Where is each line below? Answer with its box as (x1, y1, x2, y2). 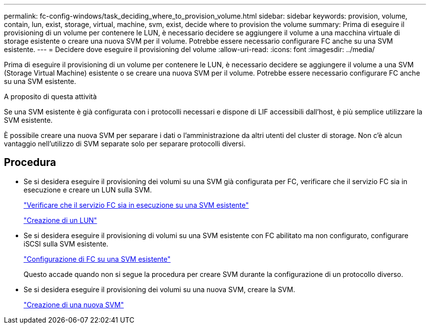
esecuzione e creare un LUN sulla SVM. (24, 185, 152, 194)
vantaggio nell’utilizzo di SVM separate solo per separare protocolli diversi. (4, 139, 246, 148)
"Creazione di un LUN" (24, 216, 97, 224)
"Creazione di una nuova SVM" (24, 300, 124, 309)
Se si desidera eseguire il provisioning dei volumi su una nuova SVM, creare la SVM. (24, 285, 296, 294)
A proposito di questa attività (4, 92, 97, 101)
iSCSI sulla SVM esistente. (24, 239, 108, 248)
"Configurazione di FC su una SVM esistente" (24, 254, 171, 263)
